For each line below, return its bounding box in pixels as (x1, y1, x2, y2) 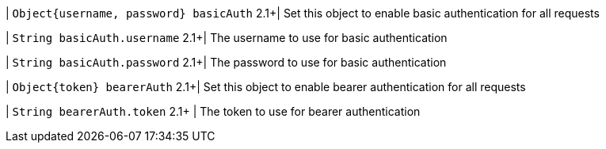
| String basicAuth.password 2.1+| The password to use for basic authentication (6, 55, 447, 69)
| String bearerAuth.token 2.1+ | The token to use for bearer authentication (6, 105, 421, 118)
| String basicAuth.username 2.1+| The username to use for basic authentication (6, 31, 448, 44)
